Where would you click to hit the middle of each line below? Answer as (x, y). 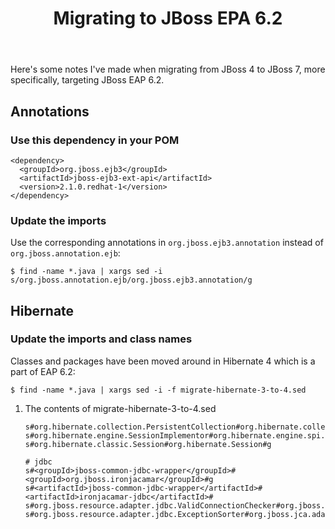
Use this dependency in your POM (95, 140)
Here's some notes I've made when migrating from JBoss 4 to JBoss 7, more (168, 69)
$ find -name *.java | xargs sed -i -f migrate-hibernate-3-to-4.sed (158, 390)
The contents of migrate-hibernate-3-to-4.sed (120, 408)
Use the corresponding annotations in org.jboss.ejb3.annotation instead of (167, 243)
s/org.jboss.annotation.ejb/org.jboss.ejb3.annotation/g (131, 280)
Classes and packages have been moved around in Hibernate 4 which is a (163, 361)
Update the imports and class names (101, 339)
